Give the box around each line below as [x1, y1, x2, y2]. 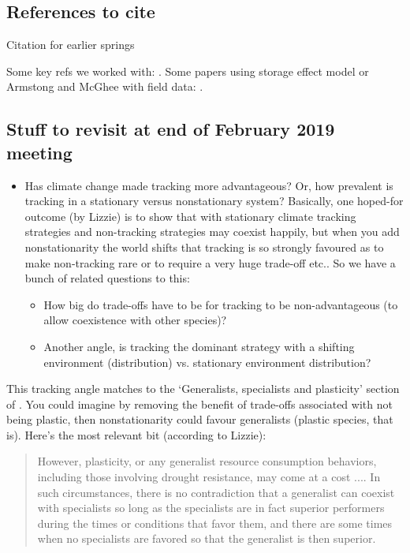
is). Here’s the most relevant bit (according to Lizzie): [6, 426, 266, 443]
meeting [6, 140, 73, 164]
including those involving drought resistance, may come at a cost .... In [37, 469, 381, 485]
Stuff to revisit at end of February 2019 [6, 117, 335, 141]
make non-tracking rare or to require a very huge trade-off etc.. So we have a [24, 254, 396, 271]
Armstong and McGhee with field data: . [6, 78, 203, 95]
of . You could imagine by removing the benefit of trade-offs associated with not [6, 395, 393, 412]
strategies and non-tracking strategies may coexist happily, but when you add [24, 223, 400, 240]
